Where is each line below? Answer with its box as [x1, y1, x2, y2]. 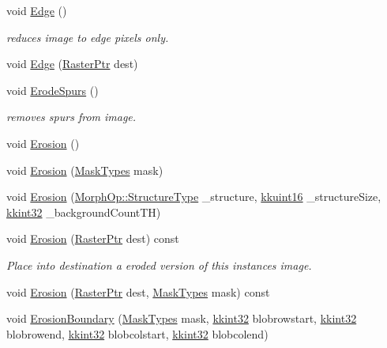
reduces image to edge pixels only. [6, 28, 169, 45]
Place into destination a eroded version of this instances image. [6, 256, 312, 273]
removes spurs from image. [6, 108, 137, 125]
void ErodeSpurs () [6, 81, 99, 98]
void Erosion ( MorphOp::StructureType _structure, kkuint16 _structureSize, [6, 188, 381, 205]
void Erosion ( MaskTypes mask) [6, 161, 163, 178]
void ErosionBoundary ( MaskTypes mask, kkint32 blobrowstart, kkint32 [6, 310, 357, 327]
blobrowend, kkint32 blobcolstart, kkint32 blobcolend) [6, 325, 269, 342]
